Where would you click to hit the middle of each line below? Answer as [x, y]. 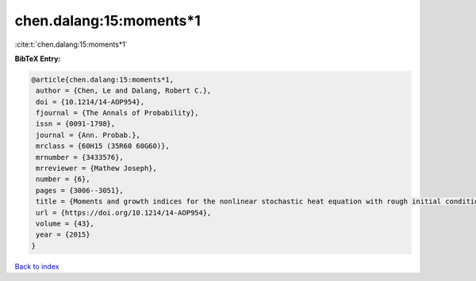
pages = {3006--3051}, [80, 190]
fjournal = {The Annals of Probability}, [117, 113]
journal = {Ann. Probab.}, [88, 135]
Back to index [37, 266]
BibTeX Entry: [38, 59]
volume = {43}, [65, 224]
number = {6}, [63, 179]
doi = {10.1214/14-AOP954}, [90, 102]
